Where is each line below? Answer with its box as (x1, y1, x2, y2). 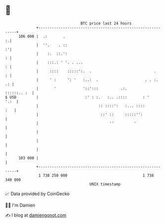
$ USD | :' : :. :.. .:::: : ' (5, 94, 150, 100)
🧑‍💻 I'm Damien (5, 202, 36, 208)
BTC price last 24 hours (80, 21, 132, 26)
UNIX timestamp (89, 181, 121, 187)
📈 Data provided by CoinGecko (5, 191, 70, 197)
